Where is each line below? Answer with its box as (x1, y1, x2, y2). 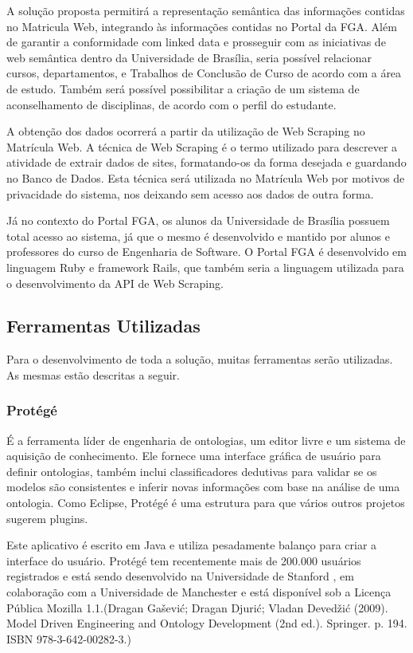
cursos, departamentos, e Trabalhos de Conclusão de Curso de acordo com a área (6, 65, 402, 81)
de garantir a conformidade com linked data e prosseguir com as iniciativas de (6, 33, 386, 50)
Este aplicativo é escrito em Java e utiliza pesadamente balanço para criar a (6, 537, 377, 553)
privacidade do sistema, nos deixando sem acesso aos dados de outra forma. (6, 185, 374, 202)
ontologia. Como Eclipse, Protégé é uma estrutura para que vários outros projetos (6, 494, 405, 511)
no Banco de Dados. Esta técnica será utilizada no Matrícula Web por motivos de (6, 169, 405, 186)
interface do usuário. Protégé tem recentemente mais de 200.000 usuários (6, 552, 361, 568)
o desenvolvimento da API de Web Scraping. (6, 274, 224, 291)
